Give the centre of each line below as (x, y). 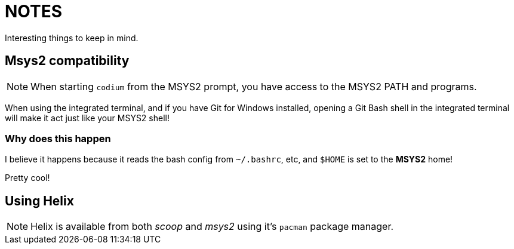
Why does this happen (58, 138)
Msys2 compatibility (67, 61)
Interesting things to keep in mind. (72, 38)
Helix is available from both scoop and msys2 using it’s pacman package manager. (212, 227)
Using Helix (39, 201)
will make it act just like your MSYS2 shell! (87, 118)
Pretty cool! (27, 178)
